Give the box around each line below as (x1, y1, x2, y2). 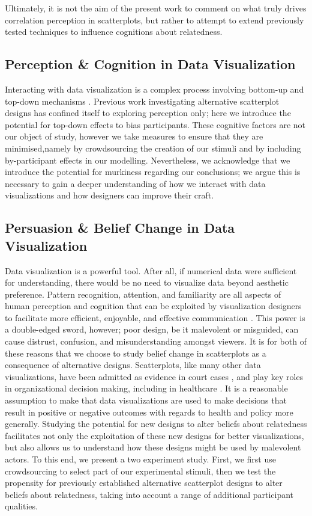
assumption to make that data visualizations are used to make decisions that (5, 394, 287, 407)
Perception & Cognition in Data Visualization (5, 55, 296, 73)
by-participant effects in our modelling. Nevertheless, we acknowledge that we (5, 153, 290, 166)
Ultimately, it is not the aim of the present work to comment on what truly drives (5, 2, 307, 14)
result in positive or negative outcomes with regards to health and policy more (5, 405, 293, 418)
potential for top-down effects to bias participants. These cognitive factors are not (5, 118, 306, 131)
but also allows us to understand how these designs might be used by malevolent (5, 441, 301, 453)
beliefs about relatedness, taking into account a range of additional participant (5, 488, 294, 500)
